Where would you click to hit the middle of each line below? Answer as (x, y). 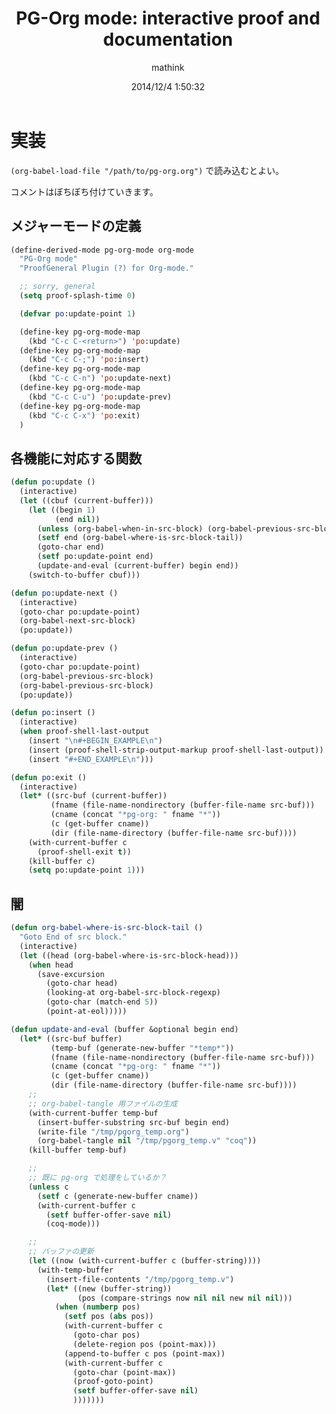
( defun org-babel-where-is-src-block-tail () (106, 928)
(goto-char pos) (107, 1335)
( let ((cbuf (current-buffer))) (87, 500)
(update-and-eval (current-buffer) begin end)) (138, 566)
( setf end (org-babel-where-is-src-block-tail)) (140, 538)
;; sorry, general (58, 287)
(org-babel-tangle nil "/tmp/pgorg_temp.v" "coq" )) (146, 1141)
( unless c (49, 1187)
